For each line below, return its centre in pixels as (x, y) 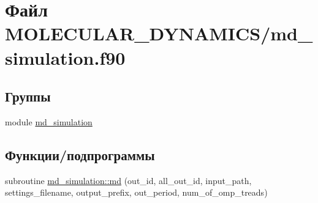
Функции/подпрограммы (80, 154)
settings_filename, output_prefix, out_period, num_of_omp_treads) (136, 192)
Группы (28, 96)
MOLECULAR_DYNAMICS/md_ (159, 33)
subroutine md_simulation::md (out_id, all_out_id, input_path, (128, 180)
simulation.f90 (65, 57)
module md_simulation (49, 121)
